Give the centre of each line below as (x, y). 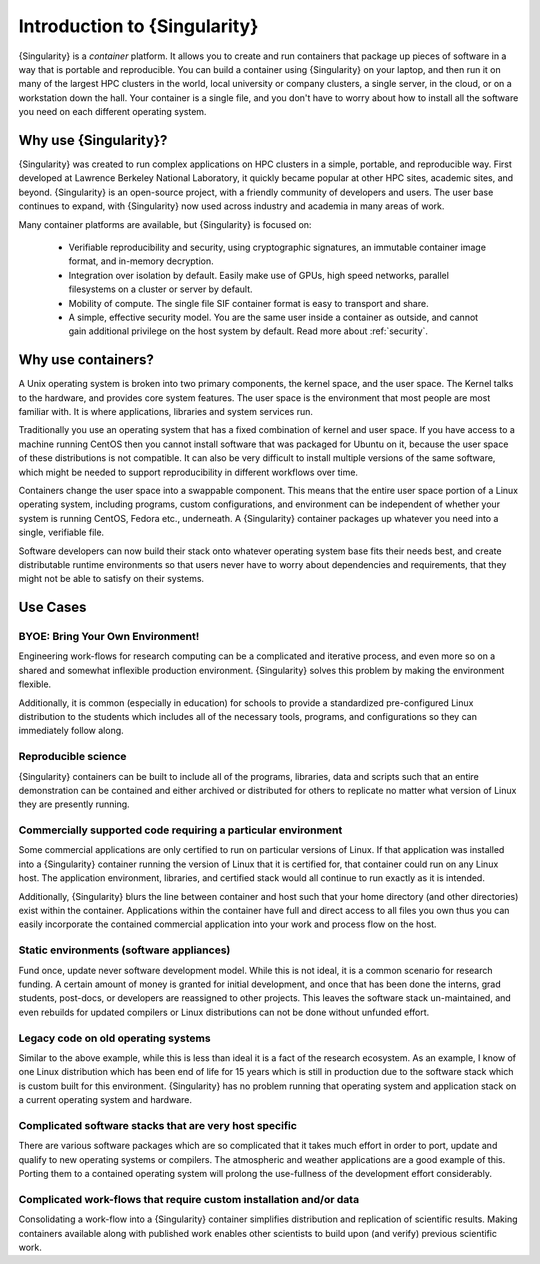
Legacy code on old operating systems (114, 1038)
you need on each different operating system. (112, 112)
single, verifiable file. (61, 532)
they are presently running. (74, 804)
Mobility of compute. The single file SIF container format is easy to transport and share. (248, 303)
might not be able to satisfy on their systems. (111, 579)
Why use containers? (86, 360)
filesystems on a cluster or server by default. (160, 289)
